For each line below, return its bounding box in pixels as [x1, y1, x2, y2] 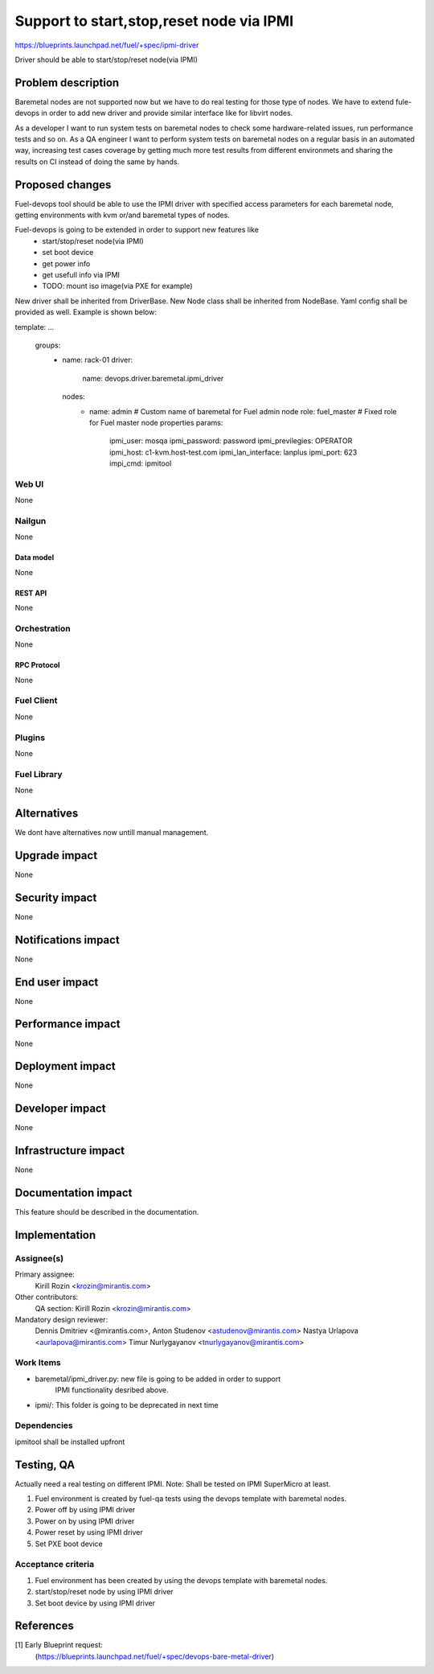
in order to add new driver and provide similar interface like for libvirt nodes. [41, 109, 293, 118]
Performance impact [14, 1018, 121, 1031]
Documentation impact [14, 1187, 133, 1200]
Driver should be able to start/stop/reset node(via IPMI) [14, 55, 199, 64]
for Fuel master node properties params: [89, 417, 223, 427]
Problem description [14, 76, 120, 89]
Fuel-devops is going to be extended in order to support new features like [14, 225, 259, 235]
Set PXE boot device [35, 1539, 104, 1549]
